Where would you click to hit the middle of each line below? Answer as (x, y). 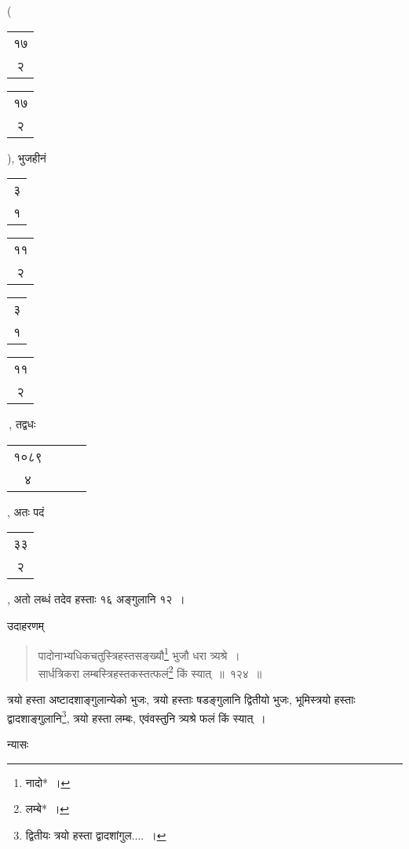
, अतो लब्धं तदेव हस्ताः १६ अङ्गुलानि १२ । (96, 599)
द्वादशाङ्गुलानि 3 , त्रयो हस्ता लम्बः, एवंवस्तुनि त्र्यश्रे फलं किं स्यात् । (137, 716)
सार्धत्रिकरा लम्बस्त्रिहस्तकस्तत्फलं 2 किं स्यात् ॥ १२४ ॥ (150, 672)
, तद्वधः (22, 424)
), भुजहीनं (27, 157)
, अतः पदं (26, 511)
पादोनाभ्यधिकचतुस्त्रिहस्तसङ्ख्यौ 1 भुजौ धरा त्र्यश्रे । (139, 654)
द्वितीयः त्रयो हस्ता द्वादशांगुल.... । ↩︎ (96, 834)
